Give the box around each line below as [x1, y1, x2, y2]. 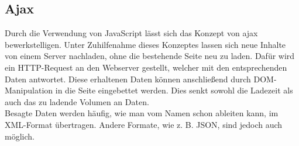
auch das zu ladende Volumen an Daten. [5, 95, 149, 107]
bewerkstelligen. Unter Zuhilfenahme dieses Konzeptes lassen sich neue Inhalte [5, 38, 286, 50]
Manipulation [5, 84, 53, 96]
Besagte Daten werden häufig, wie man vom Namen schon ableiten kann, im [5, 107, 279, 119]
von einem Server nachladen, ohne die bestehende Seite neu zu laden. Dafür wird [5, 50, 295, 62]
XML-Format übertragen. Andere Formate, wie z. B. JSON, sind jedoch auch [5, 118, 283, 130]
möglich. [5, 130, 35, 142]
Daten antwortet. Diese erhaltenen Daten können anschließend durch [5, 72, 251, 85]
